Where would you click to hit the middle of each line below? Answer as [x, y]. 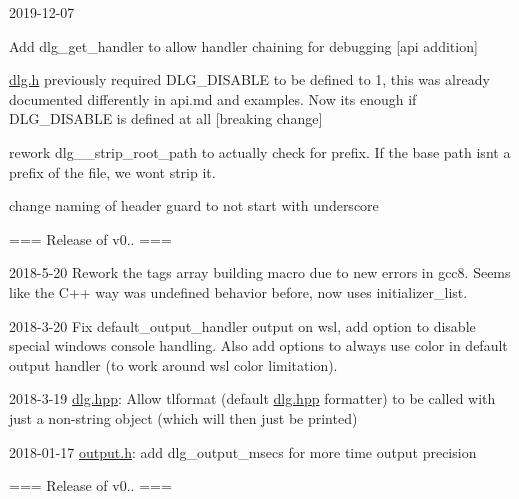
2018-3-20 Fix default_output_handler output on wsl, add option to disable [242, 325]
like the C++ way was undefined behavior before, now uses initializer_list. [238, 291]
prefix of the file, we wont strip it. [112, 171]
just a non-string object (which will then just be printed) [183, 417]
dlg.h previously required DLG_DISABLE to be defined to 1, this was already [249, 79]
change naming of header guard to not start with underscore [194, 205]
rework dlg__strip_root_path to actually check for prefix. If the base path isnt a [260, 151]
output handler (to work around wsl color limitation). [173, 364]
